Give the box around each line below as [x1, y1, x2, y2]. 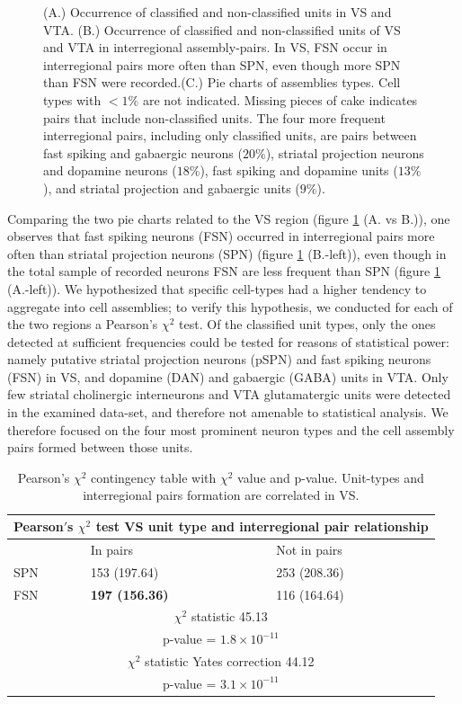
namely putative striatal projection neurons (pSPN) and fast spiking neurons [7, 350, 431, 369]
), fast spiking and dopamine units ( [200, 161, 398, 180]
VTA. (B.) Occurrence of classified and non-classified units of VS [43, 20, 401, 39]
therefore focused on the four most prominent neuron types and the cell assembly [7, 420, 455, 439]
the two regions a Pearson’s [7, 315, 158, 334]
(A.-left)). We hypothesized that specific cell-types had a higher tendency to [7, 279, 427, 298]
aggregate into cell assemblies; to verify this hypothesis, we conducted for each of [7, 297, 453, 316]
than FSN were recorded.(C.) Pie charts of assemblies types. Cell [43, 73, 401, 92]
